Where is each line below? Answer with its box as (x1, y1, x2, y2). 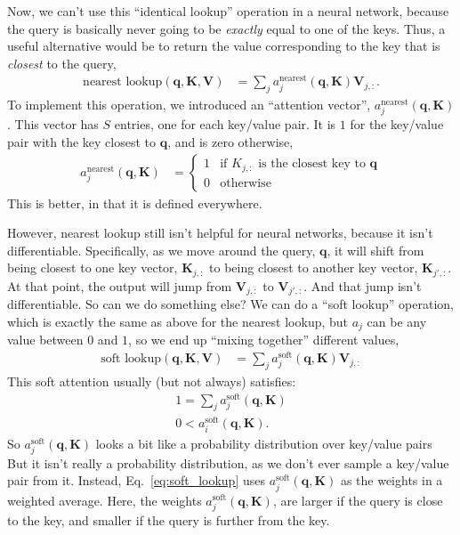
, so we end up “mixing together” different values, (128, 330, 399, 349)
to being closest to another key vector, (209, 258, 418, 277)
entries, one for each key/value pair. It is (114, 115, 336, 134)
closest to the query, (7, 53, 117, 72)
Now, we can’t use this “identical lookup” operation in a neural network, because (7, 2, 449, 20)
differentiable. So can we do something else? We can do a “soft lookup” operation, (7, 295, 454, 313)
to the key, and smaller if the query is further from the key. (7, 510, 330, 529)
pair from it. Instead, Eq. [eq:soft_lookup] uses (7, 471, 265, 490)
